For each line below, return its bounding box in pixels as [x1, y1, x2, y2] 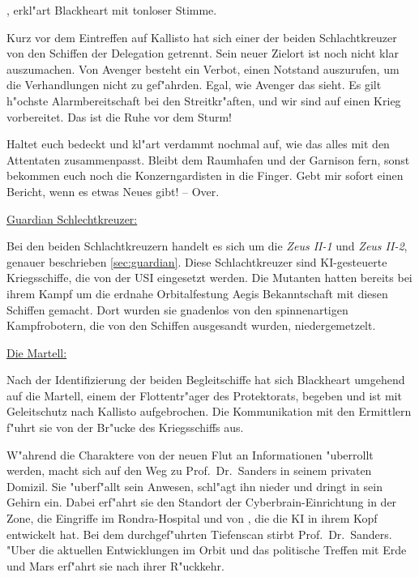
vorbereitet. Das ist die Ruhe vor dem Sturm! [6, 108, 232, 125]
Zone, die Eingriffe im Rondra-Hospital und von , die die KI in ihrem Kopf [6, 510, 378, 527]
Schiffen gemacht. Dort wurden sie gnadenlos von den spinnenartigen [6, 301, 348, 318]
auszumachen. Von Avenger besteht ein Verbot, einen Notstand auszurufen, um [6, 60, 400, 77]
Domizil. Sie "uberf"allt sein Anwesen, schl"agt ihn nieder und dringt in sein [6, 477, 383, 494]
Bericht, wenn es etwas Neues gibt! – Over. [6, 182, 220, 199]
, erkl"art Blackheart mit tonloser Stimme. [6, 2, 217, 18]
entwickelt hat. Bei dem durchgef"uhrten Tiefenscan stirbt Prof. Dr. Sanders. [6, 525, 392, 542]
